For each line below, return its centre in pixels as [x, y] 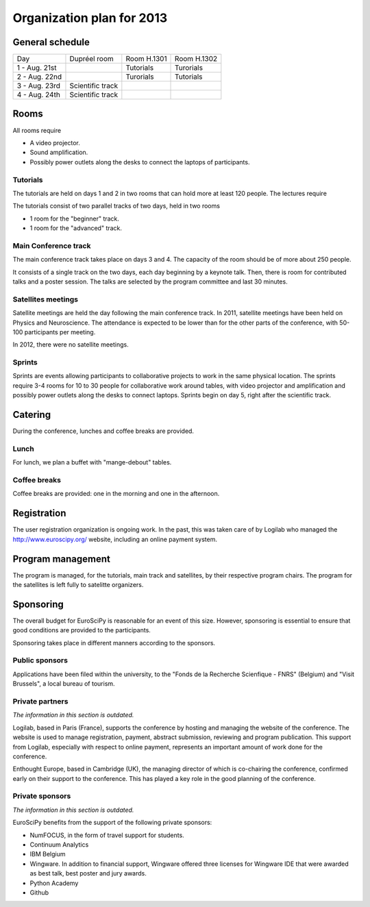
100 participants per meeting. [54, 332]
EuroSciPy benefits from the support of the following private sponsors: [112, 823]
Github [39, 892]
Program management [62, 559]
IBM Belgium [48, 854]
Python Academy [54, 883]
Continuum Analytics [59, 845]
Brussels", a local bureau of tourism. [64, 684]
